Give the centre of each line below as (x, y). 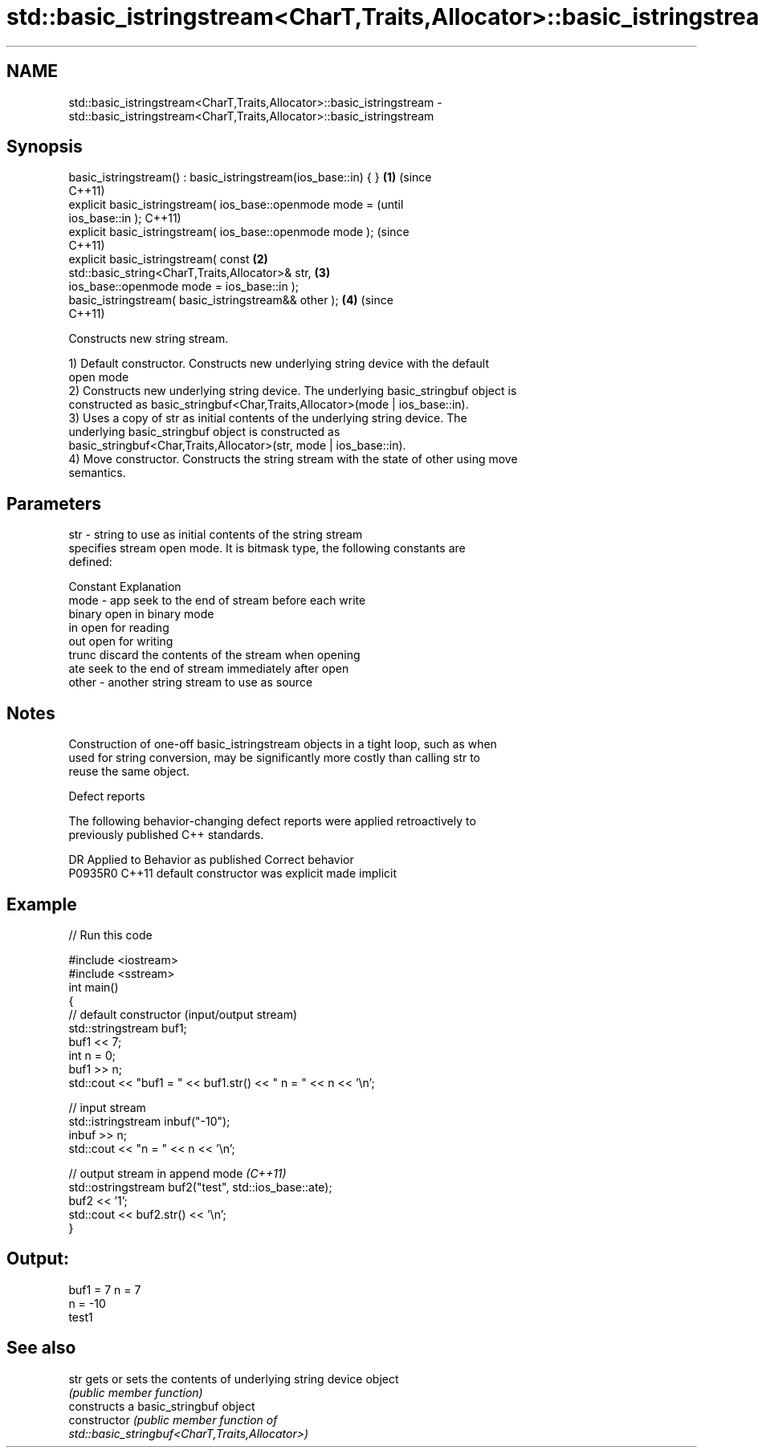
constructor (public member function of (173, 1419)
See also (41, 1348)
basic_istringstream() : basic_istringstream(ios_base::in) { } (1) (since (250, 177)
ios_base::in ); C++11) (125, 218)
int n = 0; (92, 1055)
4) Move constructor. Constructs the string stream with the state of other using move (293, 459)
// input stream (107, 1107)
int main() (94, 987)
